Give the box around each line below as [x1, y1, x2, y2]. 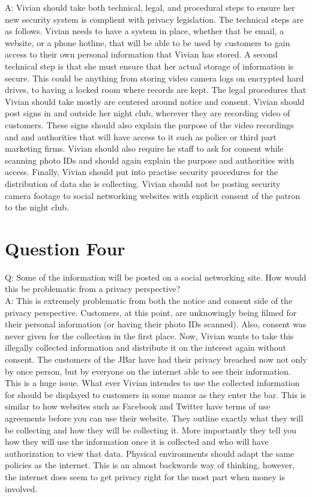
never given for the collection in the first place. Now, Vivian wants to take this [5, 329, 294, 342]
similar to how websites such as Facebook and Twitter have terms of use [5, 400, 271, 412]
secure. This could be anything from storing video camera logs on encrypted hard [5, 71, 304, 84]
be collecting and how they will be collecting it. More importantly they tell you [5, 423, 296, 436]
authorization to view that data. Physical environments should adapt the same [5, 447, 295, 459]
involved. [5, 482, 38, 495]
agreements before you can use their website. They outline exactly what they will [5, 411, 304, 424]
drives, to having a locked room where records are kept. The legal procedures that [5, 83, 307, 96]
